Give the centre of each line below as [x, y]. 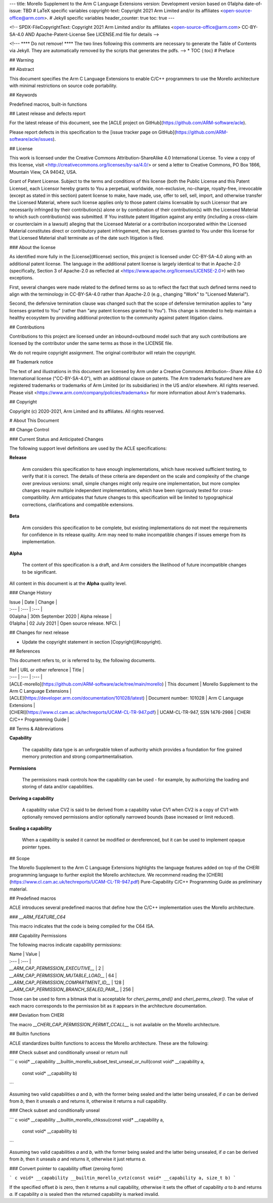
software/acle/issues [31, 139]
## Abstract [22, 69]
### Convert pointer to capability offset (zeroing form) [66, 1168]
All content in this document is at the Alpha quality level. [68, 583]
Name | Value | [25, 954]
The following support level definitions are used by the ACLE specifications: [88, 449]
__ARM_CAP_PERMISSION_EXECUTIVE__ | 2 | [57, 968]
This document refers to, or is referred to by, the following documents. [83, 660]
